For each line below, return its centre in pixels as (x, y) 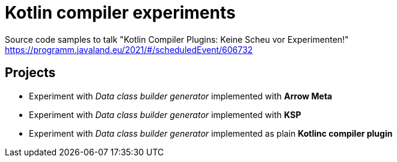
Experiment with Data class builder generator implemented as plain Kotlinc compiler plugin (211, 133)
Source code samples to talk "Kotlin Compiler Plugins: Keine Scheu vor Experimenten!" (177, 39)
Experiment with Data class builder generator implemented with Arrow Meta (181, 96)
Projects (30, 73)
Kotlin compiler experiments (120, 13)
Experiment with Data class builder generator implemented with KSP (165, 114)
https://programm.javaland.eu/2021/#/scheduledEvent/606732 (129, 49)
